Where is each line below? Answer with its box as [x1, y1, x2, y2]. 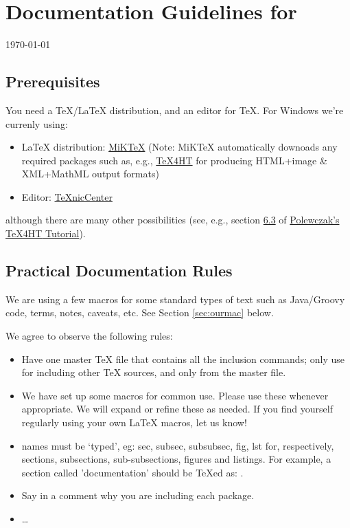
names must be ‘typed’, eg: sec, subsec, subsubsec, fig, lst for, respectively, [21, 438, 334, 452]
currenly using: [5, 116, 68, 131]
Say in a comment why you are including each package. [21, 488, 255, 503]
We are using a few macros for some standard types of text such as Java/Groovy [5, 291, 345, 306]
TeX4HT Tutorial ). [5, 226, 86, 241]
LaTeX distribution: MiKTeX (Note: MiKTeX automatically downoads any [21, 140, 338, 154]
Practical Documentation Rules [5, 260, 233, 281]
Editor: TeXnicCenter [21, 189, 113, 203]
